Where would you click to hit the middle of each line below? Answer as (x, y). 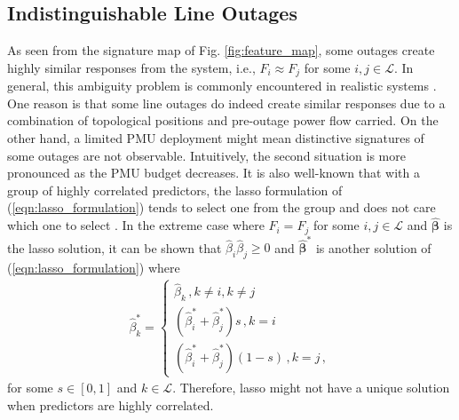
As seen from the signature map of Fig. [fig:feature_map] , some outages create (221, 50)
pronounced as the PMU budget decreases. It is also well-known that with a (214, 173)
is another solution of (373, 247)
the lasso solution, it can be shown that (115, 247)
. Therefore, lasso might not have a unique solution (311, 388)
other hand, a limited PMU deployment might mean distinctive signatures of (216, 138)
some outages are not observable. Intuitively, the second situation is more (206, 155)
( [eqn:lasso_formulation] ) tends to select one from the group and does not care (222, 207)
